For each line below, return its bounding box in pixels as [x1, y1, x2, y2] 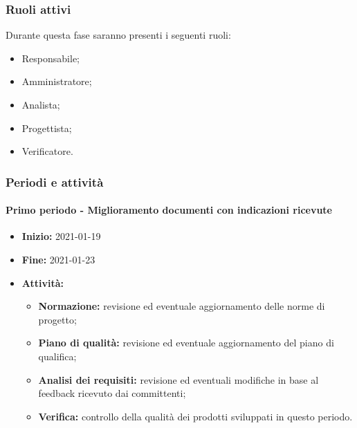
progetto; [38, 312, 77, 326]
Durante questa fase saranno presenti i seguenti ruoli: [6, 28, 231, 42]
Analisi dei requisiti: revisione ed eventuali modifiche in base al [38, 372, 319, 387]
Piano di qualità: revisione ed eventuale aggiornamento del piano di [38, 335, 334, 350]
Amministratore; [21, 74, 92, 89]
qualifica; [38, 348, 77, 363]
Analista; [21, 97, 60, 111]
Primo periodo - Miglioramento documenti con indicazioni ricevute [6, 203, 332, 217]
